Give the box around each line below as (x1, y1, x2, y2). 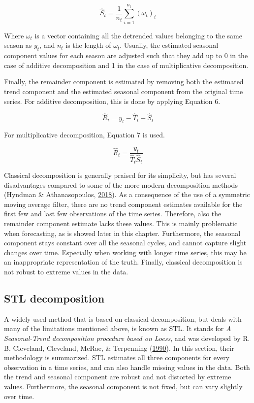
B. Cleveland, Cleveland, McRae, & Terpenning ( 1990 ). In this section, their (4, 342, 234, 353)
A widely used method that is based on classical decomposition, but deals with (4, 313, 242, 324)
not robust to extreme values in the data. (4, 267, 128, 277)
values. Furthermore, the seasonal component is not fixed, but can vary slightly (4, 381, 243, 391)
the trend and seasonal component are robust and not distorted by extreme (4, 371, 231, 382)
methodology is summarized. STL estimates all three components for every (4, 352, 230, 363)
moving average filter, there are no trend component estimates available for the (4, 199, 243, 209)
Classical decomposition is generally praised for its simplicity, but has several (4, 170, 236, 180)
